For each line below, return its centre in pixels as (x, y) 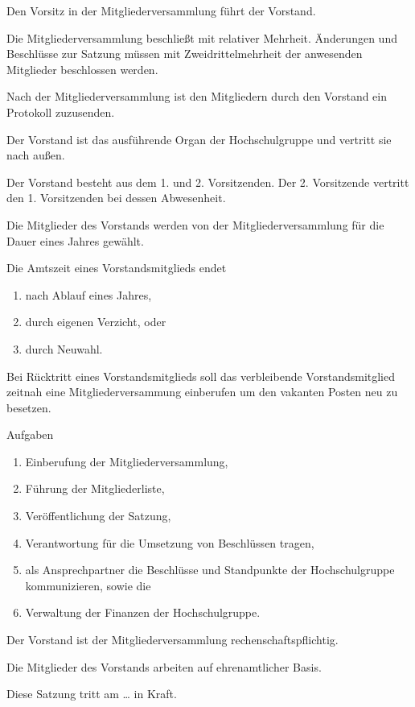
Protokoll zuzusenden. (61, 112)
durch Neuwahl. (64, 348)
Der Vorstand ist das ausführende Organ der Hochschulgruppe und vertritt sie (199, 139)
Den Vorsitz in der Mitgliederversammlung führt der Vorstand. (161, 10)
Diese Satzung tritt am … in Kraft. (92, 694)
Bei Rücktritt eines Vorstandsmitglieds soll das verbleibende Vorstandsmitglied (201, 376)
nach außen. (36, 155)
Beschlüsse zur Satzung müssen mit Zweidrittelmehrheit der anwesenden (185, 54)
